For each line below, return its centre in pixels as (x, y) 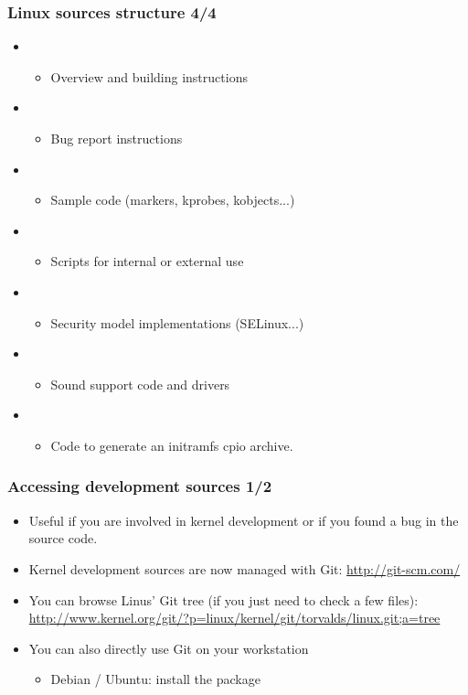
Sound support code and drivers (140, 384)
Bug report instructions (117, 138)
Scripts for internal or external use (147, 261)
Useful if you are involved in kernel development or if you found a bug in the (244, 520)
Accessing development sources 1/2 (140, 486)
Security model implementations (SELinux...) (177, 322)
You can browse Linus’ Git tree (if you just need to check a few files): (223, 599)
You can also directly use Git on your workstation (169, 648)
